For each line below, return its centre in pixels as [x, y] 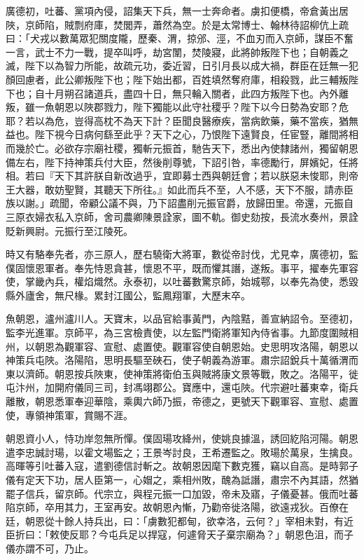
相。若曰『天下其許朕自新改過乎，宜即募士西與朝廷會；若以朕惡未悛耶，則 [177, 176]
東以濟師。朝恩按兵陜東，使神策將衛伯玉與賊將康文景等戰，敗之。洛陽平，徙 [182, 373]
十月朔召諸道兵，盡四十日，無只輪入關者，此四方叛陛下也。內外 [191, 93]
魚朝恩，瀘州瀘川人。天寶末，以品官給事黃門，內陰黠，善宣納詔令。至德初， [182, 319]
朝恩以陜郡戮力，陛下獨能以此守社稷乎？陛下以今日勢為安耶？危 [201, 107]
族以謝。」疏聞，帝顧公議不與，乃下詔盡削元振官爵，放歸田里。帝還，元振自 [180, 203]
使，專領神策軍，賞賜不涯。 [69, 415]
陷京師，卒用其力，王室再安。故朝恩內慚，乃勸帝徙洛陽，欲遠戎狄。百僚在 [177, 507]
